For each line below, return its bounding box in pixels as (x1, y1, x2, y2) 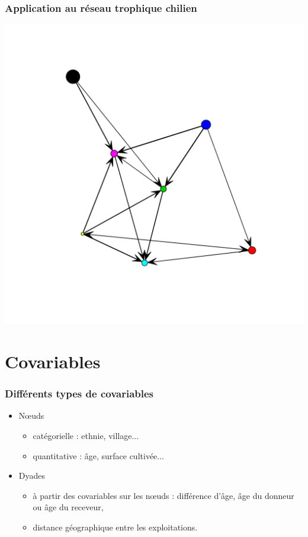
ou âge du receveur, (33, 501, 104, 513)
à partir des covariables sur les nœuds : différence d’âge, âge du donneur (33, 489, 294, 501)
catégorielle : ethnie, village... (33, 429, 139, 441)
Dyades (18, 469, 46, 482)
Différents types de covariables (5, 386, 154, 401)
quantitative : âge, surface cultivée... (33, 449, 164, 462)
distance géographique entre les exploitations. (33, 520, 198, 533)
